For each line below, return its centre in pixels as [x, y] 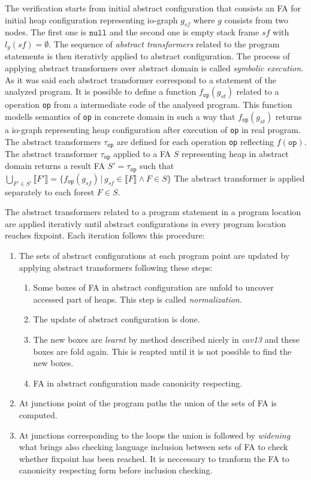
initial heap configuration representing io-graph [91, 19]
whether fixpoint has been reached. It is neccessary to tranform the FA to [154, 458]
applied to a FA [142, 153]
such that [157, 166]
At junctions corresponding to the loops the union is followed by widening [155, 435]
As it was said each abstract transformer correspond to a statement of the [141, 79]
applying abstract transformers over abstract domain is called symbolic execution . [154, 68]
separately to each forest [50, 191]
